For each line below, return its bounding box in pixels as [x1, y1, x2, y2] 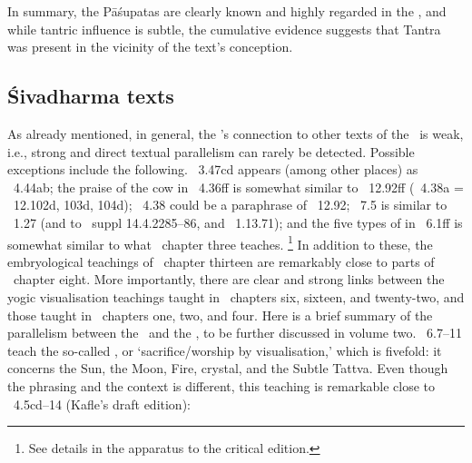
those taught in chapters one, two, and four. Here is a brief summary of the [7, 305, 433, 324]
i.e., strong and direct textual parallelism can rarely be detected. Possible [7, 142, 415, 161]
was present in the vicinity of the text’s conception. [7, 37, 293, 56]
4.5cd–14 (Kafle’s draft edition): [13, 394, 191, 413]
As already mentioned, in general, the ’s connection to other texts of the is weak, [7, 123, 464, 143]
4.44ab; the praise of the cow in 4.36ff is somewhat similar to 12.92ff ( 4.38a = [13, 177, 464, 196]
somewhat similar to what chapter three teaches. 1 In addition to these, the [7, 231, 433, 253]
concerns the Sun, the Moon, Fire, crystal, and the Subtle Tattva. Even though [7, 359, 448, 378]
